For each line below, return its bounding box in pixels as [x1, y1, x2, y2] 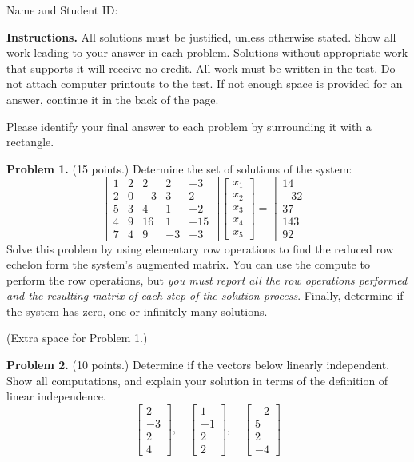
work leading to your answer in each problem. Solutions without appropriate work [6, 44, 408, 61]
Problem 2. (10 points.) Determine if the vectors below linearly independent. [6, 356, 390, 373]
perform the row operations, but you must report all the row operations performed [6, 271, 408, 288]
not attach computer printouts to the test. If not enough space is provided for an [6, 75, 403, 92]
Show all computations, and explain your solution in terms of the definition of [6, 372, 388, 388]
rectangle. [6, 133, 54, 150]
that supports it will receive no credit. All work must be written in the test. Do [6, 59, 396, 76]
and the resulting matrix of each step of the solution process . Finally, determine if [6, 287, 404, 304]
